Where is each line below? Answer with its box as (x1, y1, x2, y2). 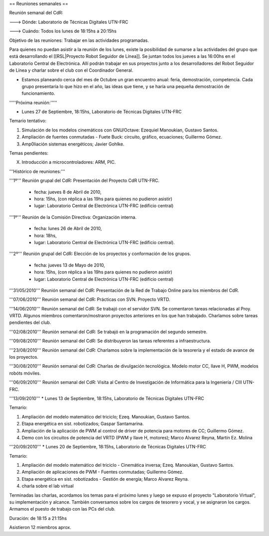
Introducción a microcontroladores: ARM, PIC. (21, 159, 116, 165)
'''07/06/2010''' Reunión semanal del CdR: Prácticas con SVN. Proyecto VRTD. (9, 296, 170, 302)
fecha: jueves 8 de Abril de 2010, (34, 189, 102, 195)
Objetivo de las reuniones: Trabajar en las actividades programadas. (9, 37, 149, 43)
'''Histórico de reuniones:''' (9, 168, 65, 174)
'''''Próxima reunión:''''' (9, 100, 57, 106)
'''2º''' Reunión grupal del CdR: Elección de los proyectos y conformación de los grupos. (9, 251, 191, 257)
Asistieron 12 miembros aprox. (9, 525, 72, 531)
